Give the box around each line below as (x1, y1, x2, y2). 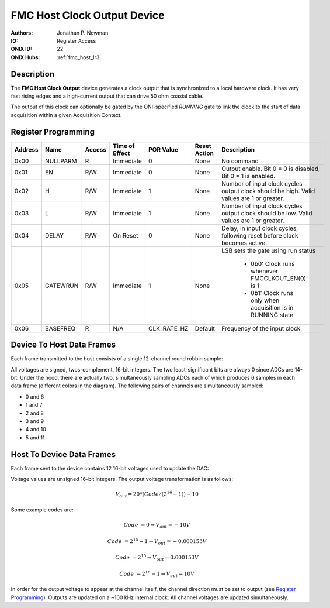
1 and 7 (25, 401, 43, 408)
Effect (113, 149, 130, 157)
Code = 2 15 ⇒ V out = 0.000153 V (114, 553, 199, 562)
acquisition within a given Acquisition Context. (11, 111, 122, 118)
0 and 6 (25, 393, 44, 400)
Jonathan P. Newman (57, 29, 109, 36)
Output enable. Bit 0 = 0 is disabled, (221, 164, 321, 173)
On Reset (113, 231, 138, 239)
